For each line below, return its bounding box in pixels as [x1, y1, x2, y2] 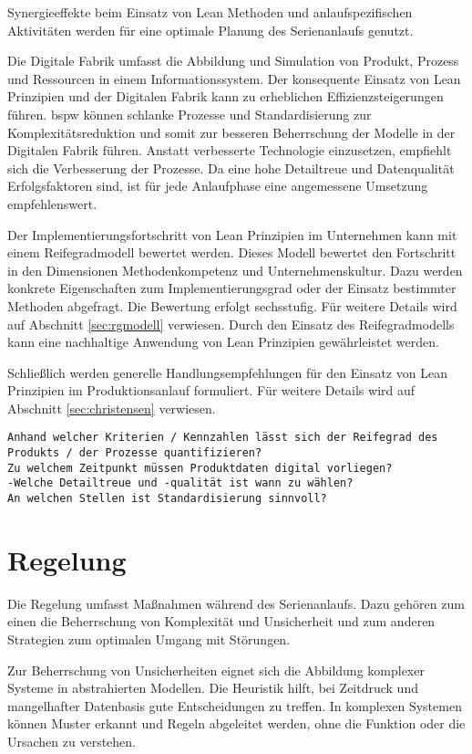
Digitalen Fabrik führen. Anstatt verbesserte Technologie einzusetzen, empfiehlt [7, 141, 452, 160]
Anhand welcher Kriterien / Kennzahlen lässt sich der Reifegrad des [7, 431, 438, 445]
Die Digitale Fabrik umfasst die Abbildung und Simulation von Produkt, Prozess [7, 51, 459, 70]
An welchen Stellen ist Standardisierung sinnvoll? [7, 492, 327, 506]
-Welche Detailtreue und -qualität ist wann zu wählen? [7, 476, 354, 490]
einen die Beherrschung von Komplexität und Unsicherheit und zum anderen [7, 612, 436, 631]
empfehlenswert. [7, 194, 97, 213]
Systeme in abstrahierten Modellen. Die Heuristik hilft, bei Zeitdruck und [7, 678, 418, 697]
